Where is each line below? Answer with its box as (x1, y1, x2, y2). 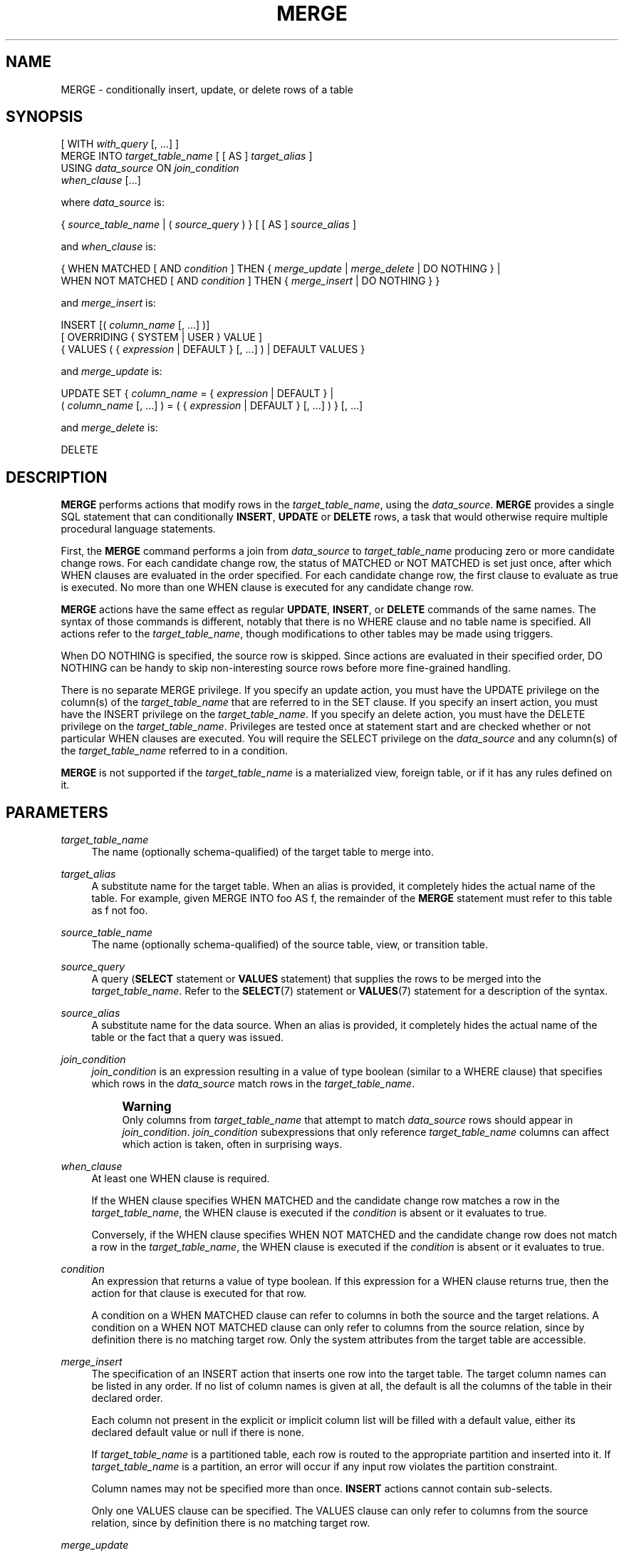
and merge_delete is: (61, 421, 158, 434)
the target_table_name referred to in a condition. (61, 744, 288, 757)
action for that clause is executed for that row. (91, 1287, 307, 1300)
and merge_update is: (61, 365, 162, 378)
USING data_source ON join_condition (61, 162, 239, 175)
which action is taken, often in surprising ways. (122, 1138, 343, 1151)
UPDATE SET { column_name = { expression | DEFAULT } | (61, 387, 334, 400)
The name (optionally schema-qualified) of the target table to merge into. (91, 846, 434, 858)
